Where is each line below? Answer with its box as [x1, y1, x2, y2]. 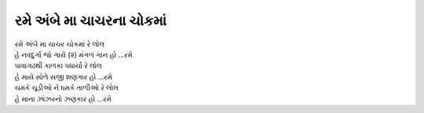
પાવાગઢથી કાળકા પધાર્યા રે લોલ [14, 61, 102, 71]
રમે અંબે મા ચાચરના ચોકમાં [14, 12, 167, 29]
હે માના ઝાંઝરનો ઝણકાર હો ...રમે [14, 94, 111, 104]
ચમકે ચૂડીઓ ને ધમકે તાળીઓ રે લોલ [14, 83, 119, 93]
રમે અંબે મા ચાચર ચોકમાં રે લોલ [14, 39, 105, 49]
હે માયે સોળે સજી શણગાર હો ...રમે [14, 71, 113, 82]
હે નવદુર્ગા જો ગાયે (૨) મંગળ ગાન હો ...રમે [14, 49, 133, 59]
